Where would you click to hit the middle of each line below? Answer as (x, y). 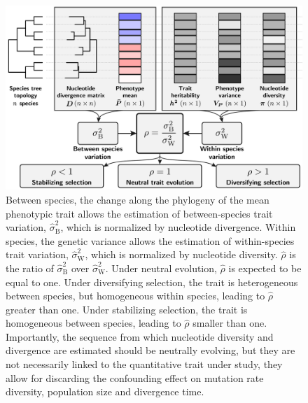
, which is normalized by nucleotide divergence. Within (178, 227)
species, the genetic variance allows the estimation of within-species (150, 240)
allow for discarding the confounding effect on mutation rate (135, 377)
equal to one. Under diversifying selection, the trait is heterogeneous (152, 282)
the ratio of (30, 268)
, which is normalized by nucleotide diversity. (181, 254)
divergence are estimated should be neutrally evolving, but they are (150, 350)
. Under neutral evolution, (161, 268)
